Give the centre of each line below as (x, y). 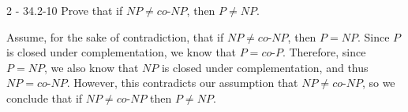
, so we (378, 83)
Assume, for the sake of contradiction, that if (115, 36)
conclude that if (45, 98)
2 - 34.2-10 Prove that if (65, 10)
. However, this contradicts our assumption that (182, 83)
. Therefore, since (324, 52)
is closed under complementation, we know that (122, 52)
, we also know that (91, 67)
